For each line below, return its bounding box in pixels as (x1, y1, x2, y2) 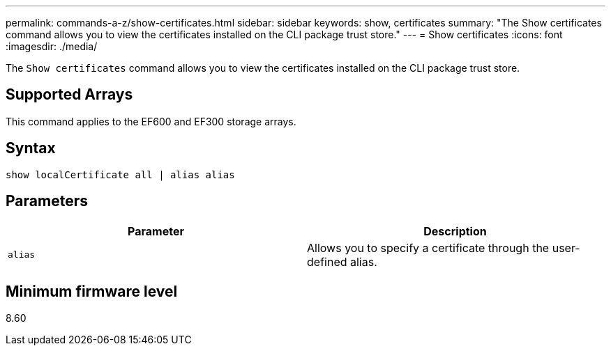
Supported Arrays (6, 86, 133, 104)
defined (307, 254, 347, 269)
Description (423, 224, 487, 238)
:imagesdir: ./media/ (6, 40, 98, 52)
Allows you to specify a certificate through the (307, 240, 550, 255)
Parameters (6, 192, 88, 210)
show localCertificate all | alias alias (6, 169, 235, 180)
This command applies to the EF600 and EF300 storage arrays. (6, 115, 296, 127)
